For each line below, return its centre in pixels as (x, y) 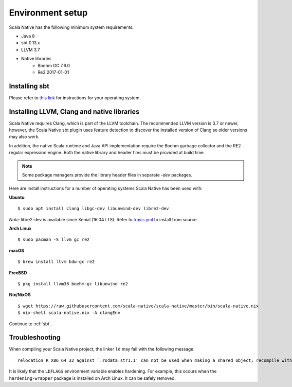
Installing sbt (29, 86)
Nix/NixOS (20, 295)
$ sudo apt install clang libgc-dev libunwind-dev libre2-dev (93, 209)
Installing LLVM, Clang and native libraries (74, 112)
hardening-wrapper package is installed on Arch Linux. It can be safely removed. (92, 378)
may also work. (24, 137)
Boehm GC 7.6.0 (54, 65)
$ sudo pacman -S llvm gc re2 (54, 240)
